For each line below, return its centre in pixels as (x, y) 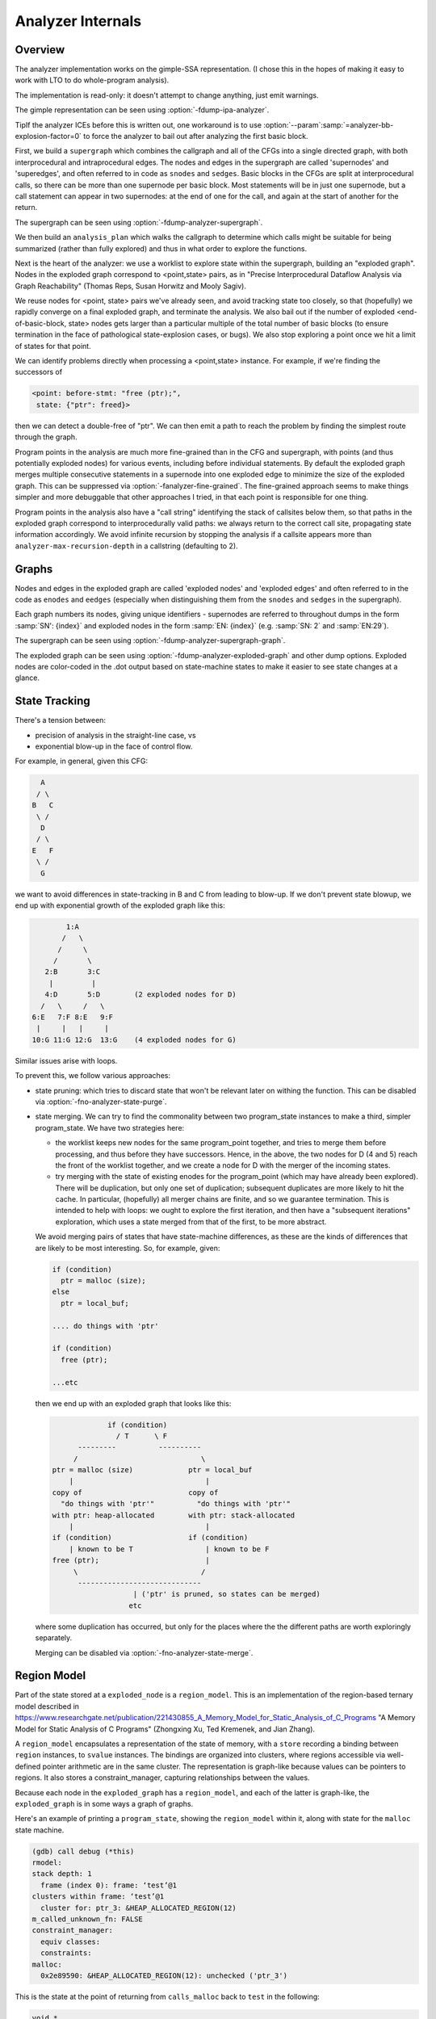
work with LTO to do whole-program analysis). (92, 80)
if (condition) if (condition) (150, 1538)
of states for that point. (53, 346)
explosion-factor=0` (48, 136)
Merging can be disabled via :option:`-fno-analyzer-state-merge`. (144, 1652)
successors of (39, 372)
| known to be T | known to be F (169, 1549)
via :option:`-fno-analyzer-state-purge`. (101, 1102)
